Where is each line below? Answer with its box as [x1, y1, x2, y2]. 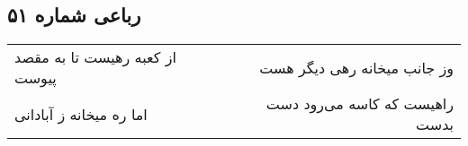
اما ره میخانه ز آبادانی [14, 103, 148, 125]
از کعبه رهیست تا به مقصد [14, 47, 176, 68]
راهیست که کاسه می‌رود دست [265, 93, 454, 115]
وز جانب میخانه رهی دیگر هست [259, 56, 454, 78]
